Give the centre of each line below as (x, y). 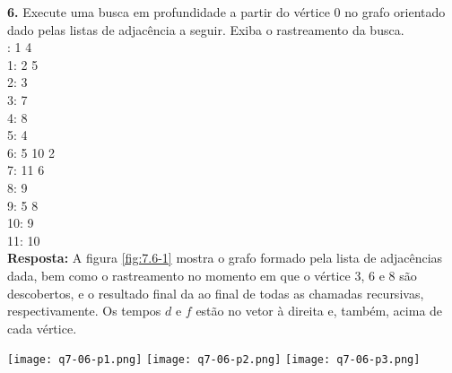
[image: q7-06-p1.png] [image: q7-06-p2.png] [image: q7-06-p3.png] (214, 360)
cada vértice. (42, 328)
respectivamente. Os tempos (84, 311)
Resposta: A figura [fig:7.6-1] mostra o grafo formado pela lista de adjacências (225, 258)
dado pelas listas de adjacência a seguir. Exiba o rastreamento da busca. (206, 29)
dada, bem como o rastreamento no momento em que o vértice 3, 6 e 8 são (212, 275)
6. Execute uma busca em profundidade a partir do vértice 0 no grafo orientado (226, 12)
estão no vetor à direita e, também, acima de (319, 311)
